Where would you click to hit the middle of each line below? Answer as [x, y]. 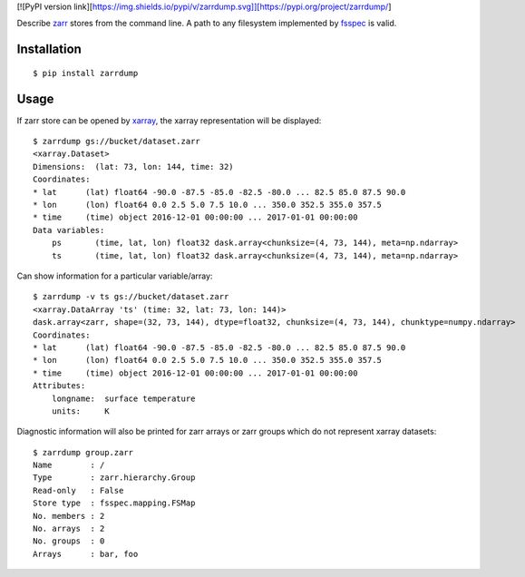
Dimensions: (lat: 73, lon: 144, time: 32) [134, 166]
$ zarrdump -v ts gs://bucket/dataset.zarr [131, 297]
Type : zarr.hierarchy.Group [114, 478]
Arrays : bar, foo [86, 554]
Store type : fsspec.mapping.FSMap [114, 503]
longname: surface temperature [123, 398]
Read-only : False [78, 490]
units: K [80, 411]
